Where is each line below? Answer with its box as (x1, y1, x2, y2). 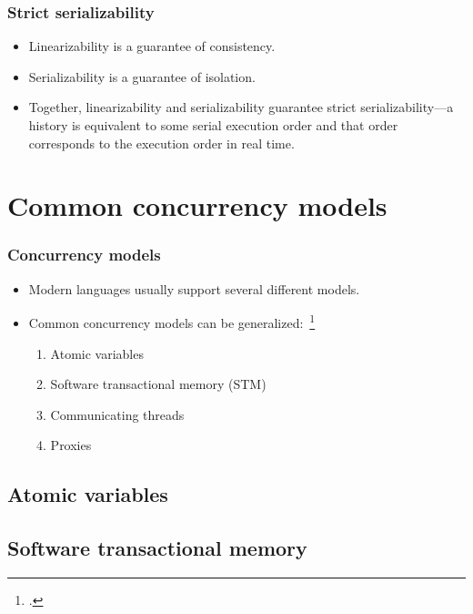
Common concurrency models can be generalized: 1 (28, 311, 316, 333)
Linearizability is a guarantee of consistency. (28, 36, 276, 56)
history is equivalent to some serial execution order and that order (28, 116, 398, 134)
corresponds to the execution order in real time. (28, 133, 295, 152)
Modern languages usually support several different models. (28, 279, 360, 298)
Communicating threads (50, 404, 185, 424)
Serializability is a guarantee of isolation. (28, 67, 256, 86)
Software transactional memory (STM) (50, 374, 267, 394)
